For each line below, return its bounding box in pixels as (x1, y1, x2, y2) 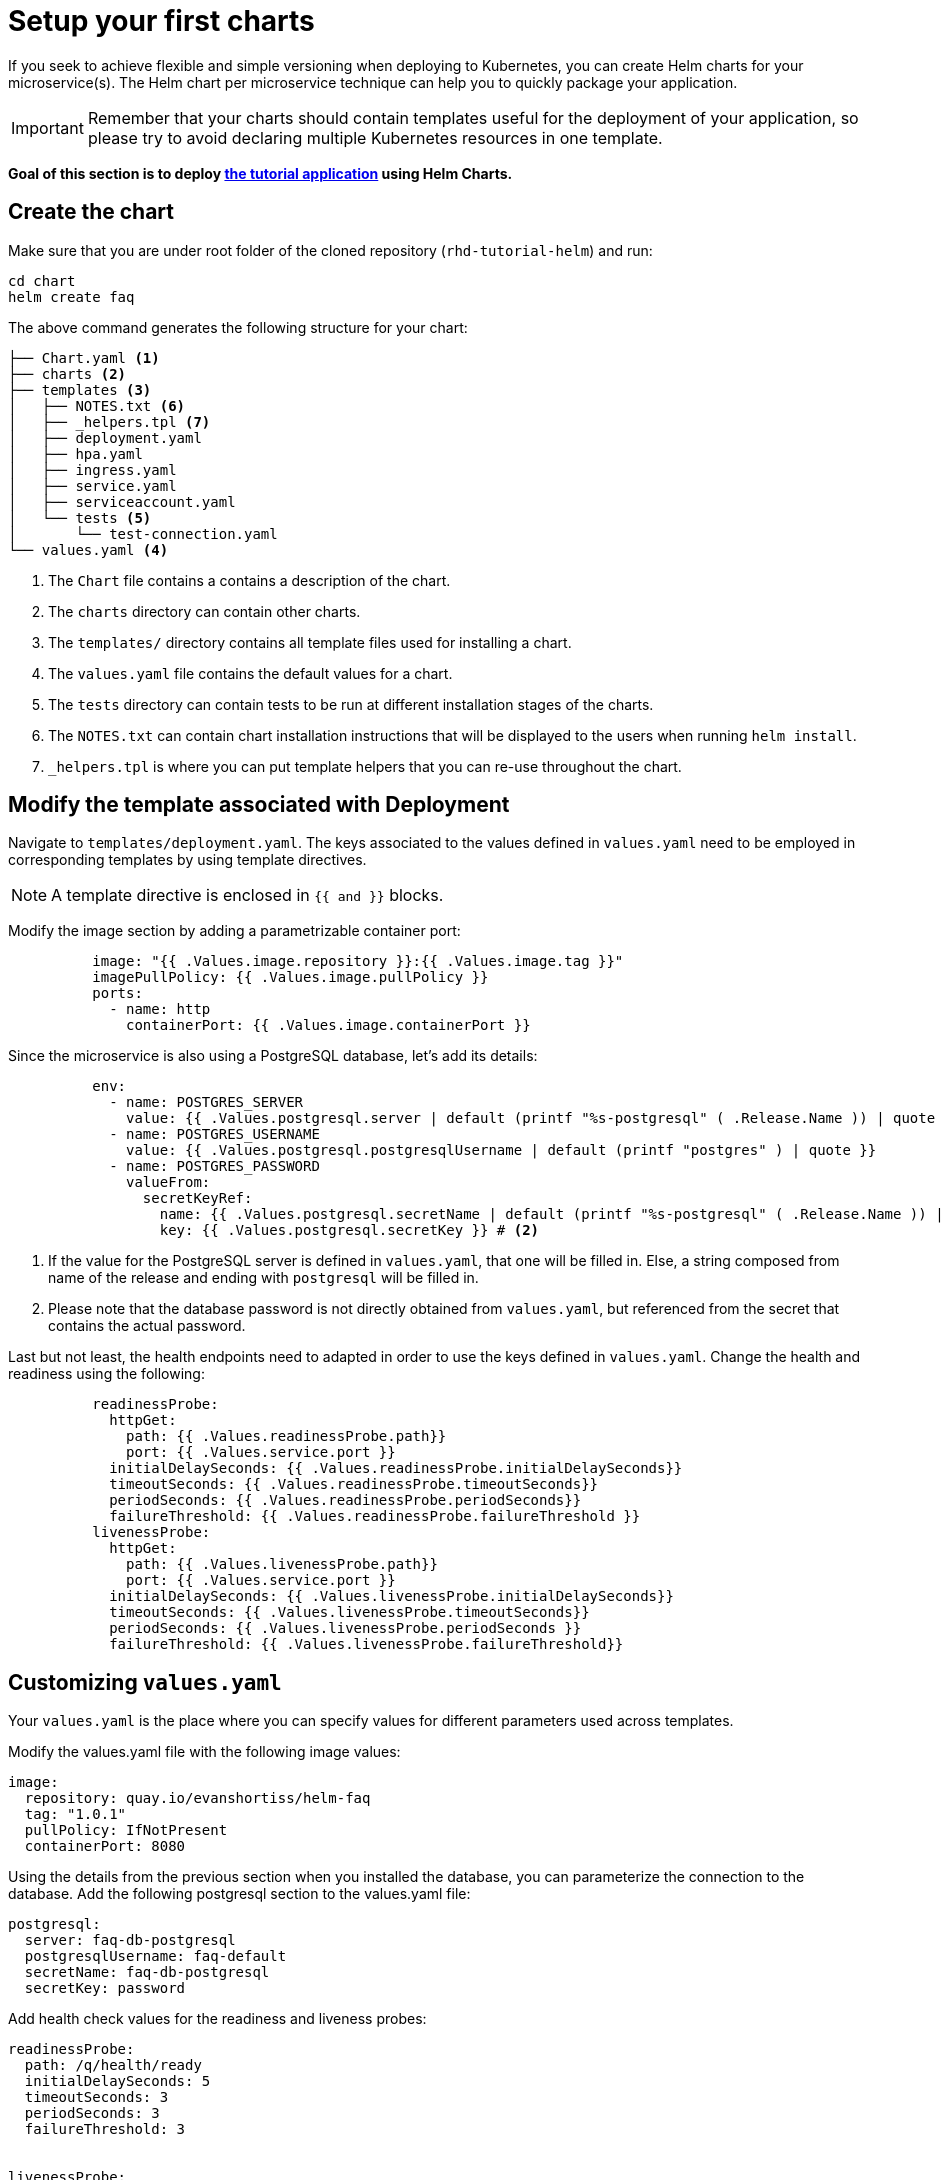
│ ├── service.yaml (8, 477, 177, 494)
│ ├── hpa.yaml (8, 445, 143, 462)
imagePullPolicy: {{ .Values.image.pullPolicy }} (92, 969, 489, 986)
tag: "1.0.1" (24, 1806, 127, 1823)
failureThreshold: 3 (24, 2121, 186, 2138)
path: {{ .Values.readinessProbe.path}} (126, 1428, 447, 1445)
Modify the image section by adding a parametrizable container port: (8, 922, 461, 940)
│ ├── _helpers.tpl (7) (8, 413, 211, 430)
